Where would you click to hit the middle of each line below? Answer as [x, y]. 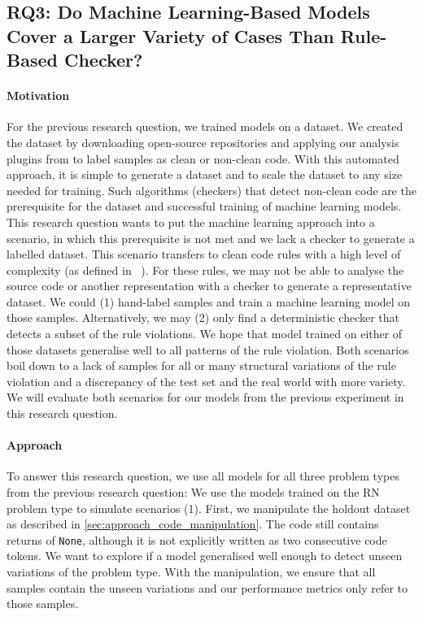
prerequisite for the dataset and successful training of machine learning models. [204, 206]
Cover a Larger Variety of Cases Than [170, 35]
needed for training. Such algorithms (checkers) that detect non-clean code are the [211, 190]
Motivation [38, 96]
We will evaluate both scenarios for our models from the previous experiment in [205, 397]
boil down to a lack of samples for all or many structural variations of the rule [201, 365]
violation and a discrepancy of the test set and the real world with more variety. [206, 381]
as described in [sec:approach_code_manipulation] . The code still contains [193, 524]
